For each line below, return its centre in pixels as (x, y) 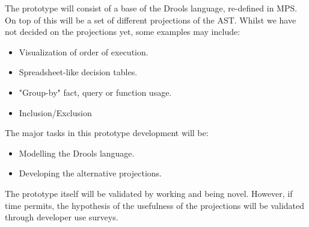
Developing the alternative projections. (90, 173)
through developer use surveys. (62, 217)
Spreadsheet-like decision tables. (78, 72)
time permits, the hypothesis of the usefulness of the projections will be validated (155, 205)
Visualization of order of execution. (84, 51)
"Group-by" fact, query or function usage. (95, 92)
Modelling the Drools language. (77, 153)
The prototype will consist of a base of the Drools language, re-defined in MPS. (151, 8)
